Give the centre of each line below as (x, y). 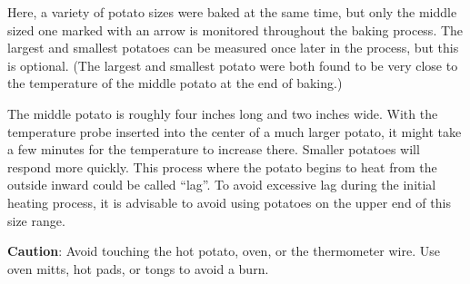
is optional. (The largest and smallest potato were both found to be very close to (233, 65)
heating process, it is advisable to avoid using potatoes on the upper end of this (229, 202)
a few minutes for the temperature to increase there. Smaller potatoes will (214, 149)
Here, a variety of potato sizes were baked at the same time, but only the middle (232, 12)
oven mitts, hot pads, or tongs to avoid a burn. (138, 268)
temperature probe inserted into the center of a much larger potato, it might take (235, 131)
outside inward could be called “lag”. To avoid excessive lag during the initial (222, 185)
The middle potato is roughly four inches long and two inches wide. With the (223, 113)
